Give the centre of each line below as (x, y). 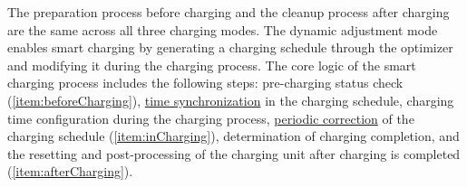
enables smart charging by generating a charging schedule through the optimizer (230, 47)
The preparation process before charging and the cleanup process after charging (229, 12)
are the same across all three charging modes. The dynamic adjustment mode (223, 29)
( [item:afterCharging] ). (70, 171)
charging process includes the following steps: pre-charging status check (205, 83)
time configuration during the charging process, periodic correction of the (211, 118)
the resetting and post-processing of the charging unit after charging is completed (234, 153)
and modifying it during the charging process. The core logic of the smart (212, 65)
